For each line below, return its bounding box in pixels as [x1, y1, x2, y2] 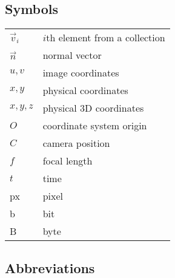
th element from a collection [46, 30, 165, 45]
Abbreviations [5, 258, 95, 277]
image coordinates [42, 66, 119, 80]
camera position [42, 136, 110, 151]
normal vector [42, 48, 102, 63]
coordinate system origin [42, 118, 147, 133]
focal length [42, 154, 93, 168]
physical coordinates [42, 83, 128, 98]
